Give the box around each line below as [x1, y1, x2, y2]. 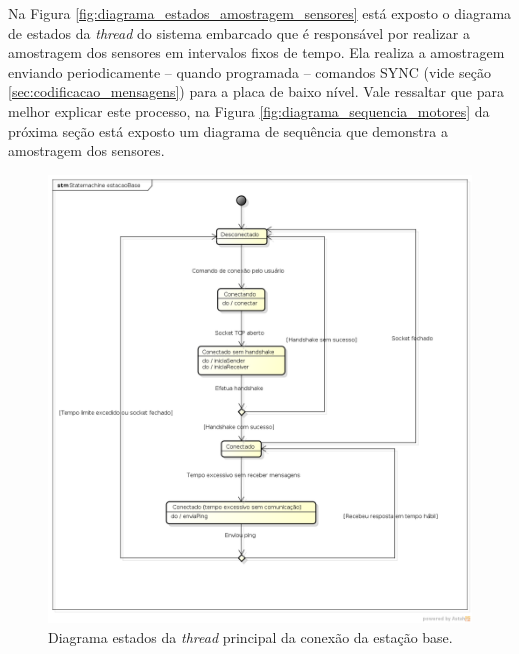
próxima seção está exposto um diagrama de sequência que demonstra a [8, 120, 448, 141]
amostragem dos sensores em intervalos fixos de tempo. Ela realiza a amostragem [8, 42, 505, 63]
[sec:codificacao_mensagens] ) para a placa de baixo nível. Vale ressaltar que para [8, 81, 504, 102]
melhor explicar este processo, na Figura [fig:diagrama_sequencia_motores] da [8, 100, 490, 121]
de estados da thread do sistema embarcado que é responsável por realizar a [8, 22, 470, 43]
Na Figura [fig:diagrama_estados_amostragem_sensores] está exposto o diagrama [8, 3, 512, 23]
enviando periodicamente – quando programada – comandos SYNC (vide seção [8, 61, 491, 82]
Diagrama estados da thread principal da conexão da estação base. [48, 626, 453, 647]
